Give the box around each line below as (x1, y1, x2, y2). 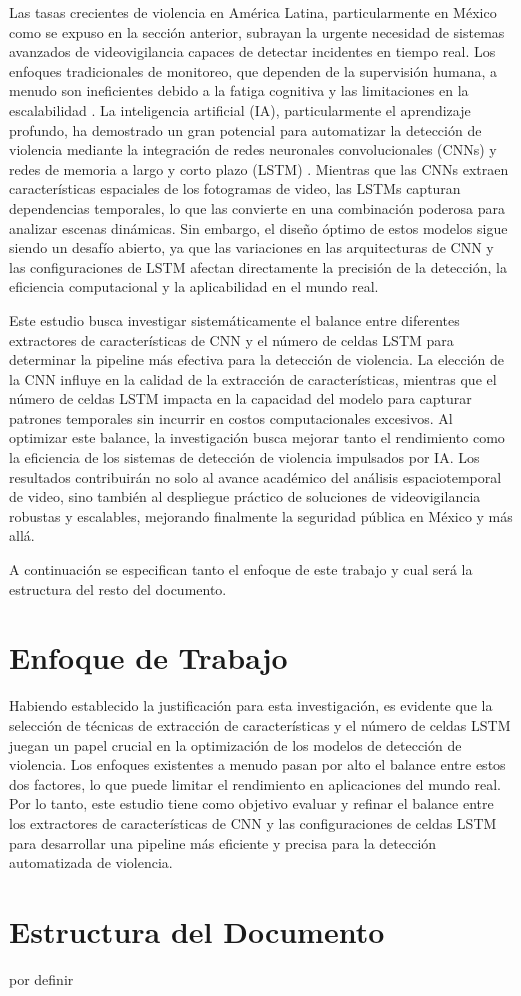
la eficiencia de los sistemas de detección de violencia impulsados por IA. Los (9, 447, 480, 468)
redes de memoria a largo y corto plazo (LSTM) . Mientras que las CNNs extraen (9, 158, 509, 179)
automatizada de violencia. (9, 852, 173, 873)
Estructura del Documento (9, 910, 385, 951)
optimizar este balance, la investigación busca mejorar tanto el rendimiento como (9, 427, 505, 448)
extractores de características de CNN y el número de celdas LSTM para (9, 329, 454, 350)
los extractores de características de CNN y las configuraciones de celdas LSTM (9, 812, 497, 833)
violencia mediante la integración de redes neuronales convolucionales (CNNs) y (9, 139, 497, 160)
